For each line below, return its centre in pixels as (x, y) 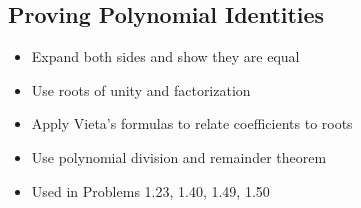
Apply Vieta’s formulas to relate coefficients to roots (192, 123)
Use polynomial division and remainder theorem (179, 156)
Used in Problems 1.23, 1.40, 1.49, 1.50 (150, 190)
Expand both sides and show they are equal (165, 56)
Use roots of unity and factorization (141, 89)
